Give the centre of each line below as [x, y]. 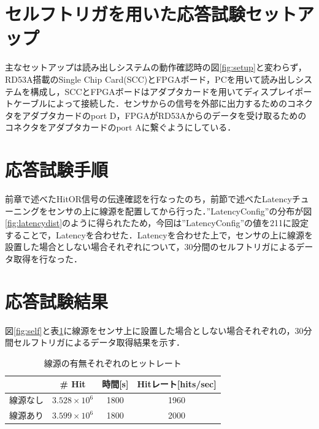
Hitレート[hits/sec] [177, 384]
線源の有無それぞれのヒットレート [113, 363]
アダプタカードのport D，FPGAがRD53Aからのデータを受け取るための [164, 115]
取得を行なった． [48, 258]
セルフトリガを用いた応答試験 [125, 14]
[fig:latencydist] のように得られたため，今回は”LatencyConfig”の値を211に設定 [157, 223]
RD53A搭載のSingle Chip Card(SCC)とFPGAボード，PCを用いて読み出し [150, 79]
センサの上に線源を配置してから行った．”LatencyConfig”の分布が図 [180, 211]
